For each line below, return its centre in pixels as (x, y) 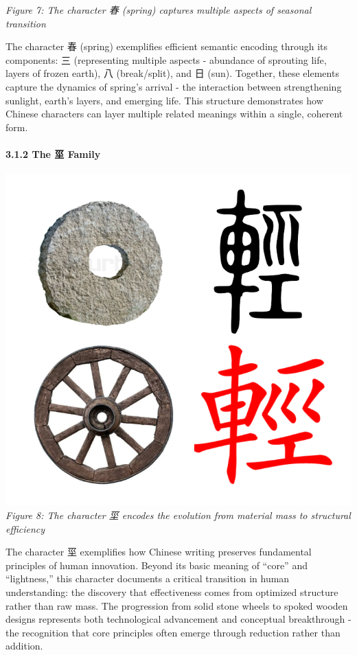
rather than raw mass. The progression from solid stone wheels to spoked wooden (177, 605)
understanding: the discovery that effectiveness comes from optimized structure (172, 591)
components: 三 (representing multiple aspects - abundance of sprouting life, (166, 59)
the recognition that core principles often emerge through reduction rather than (173, 632)
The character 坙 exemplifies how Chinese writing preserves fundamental (159, 552)
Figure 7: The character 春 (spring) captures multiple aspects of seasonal (159, 10)
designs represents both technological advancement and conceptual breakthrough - (178, 619)
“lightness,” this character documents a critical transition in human (148, 578)
